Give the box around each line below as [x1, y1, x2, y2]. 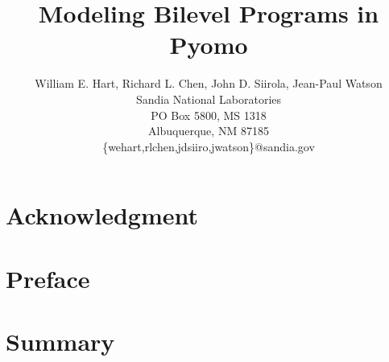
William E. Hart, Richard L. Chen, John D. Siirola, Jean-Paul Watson [35, 75, 383, 92]
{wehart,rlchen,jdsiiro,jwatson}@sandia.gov [102, 138, 315, 154]
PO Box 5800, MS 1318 [151, 106, 267, 123]
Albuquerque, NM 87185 [148, 122, 269, 139]
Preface [6, 261, 90, 294]
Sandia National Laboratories [135, 90, 282, 107]
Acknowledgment [6, 199, 198, 232]
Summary [6, 325, 115, 358]
